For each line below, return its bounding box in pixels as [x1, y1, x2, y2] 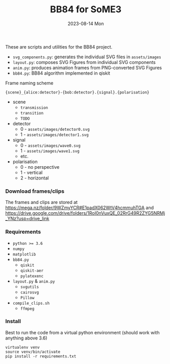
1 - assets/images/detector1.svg [20, 131, 89, 138]
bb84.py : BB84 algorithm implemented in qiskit [12, 70, 111, 76]
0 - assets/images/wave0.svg [20, 142, 81, 148]
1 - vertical [20, 169, 43, 175]
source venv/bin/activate [5, 349, 60, 354]
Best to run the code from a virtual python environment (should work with [5, 329, 160, 335]
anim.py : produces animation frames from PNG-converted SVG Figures [12, 64, 162, 71]
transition [20, 110, 44, 116]
